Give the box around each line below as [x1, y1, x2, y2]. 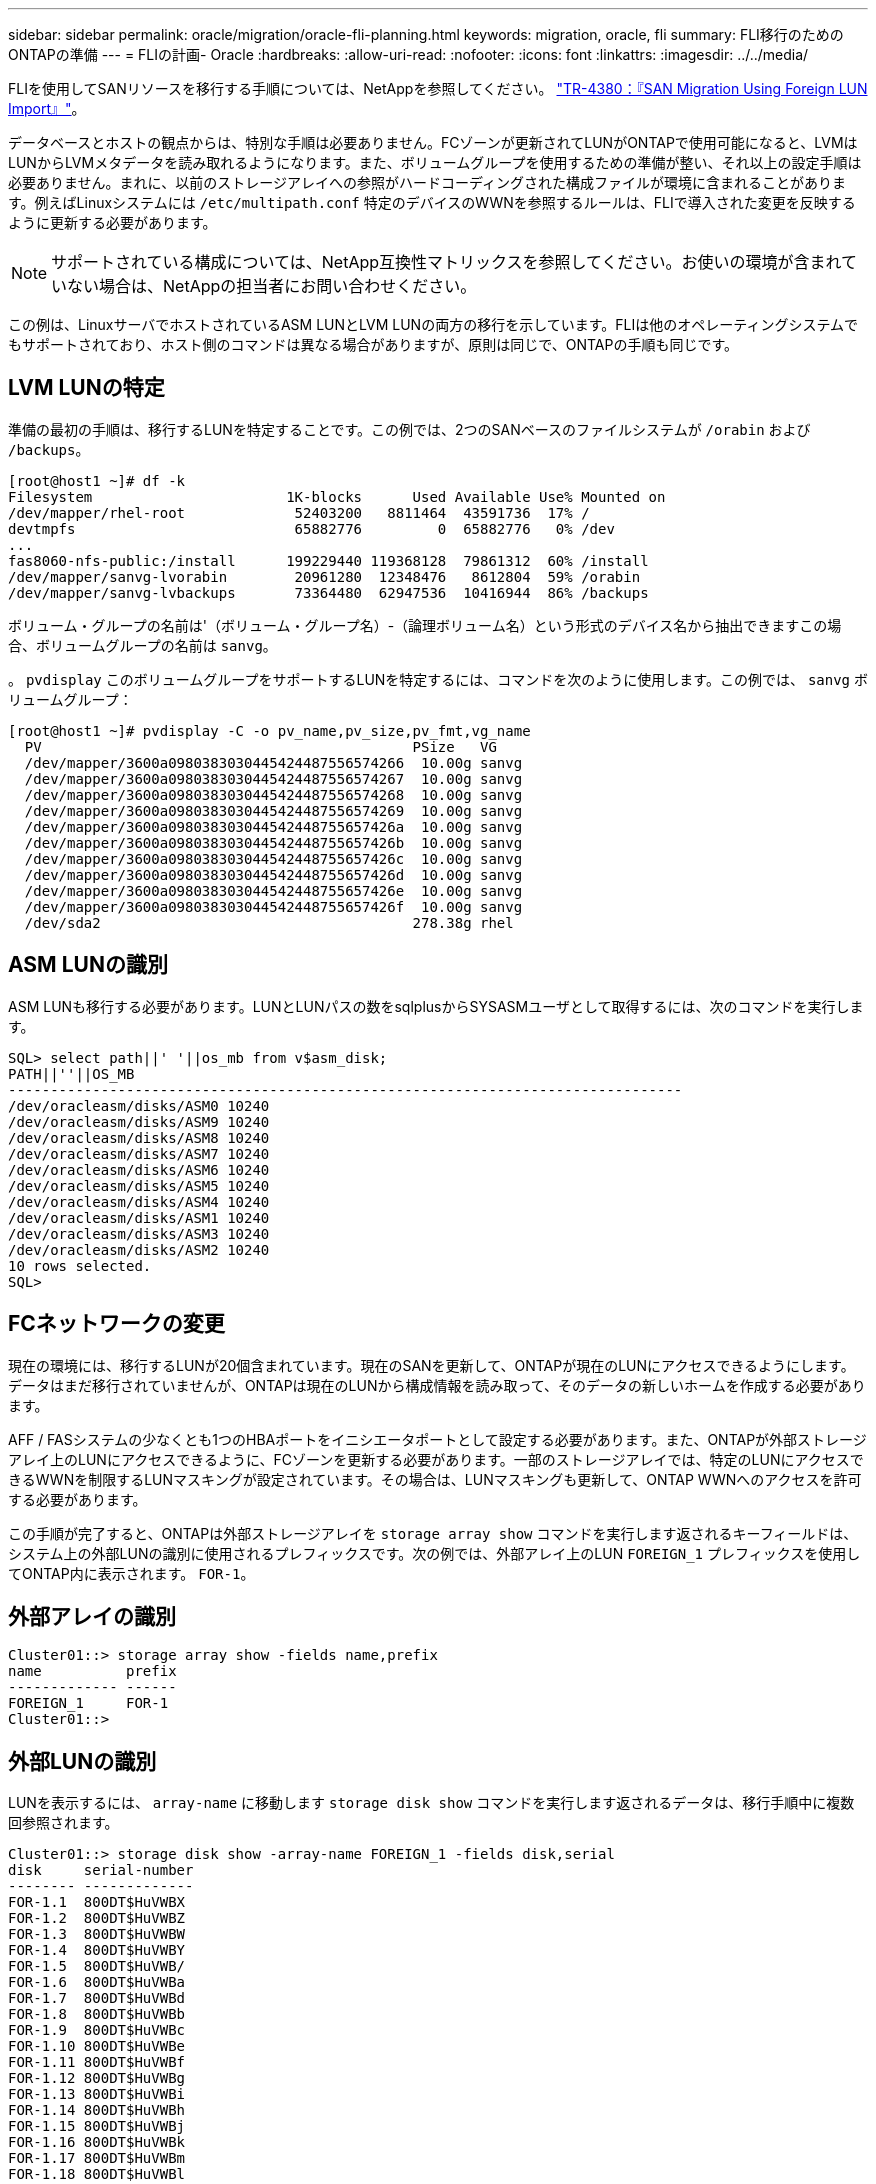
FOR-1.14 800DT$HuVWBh [8, 2102, 186, 2119]
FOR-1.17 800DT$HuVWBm [8, 2150, 186, 2167]
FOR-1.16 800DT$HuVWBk [8, 2134, 186, 2151]
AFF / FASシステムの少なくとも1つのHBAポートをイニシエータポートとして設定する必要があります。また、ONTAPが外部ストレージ [8, 1430, 867, 1448]
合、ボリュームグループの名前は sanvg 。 [8, 636, 277, 654]
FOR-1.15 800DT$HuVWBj [8, 2118, 186, 2135]
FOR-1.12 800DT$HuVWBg [8, 2070, 186, 2087]
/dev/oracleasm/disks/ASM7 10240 [8, 1145, 270, 1162]
